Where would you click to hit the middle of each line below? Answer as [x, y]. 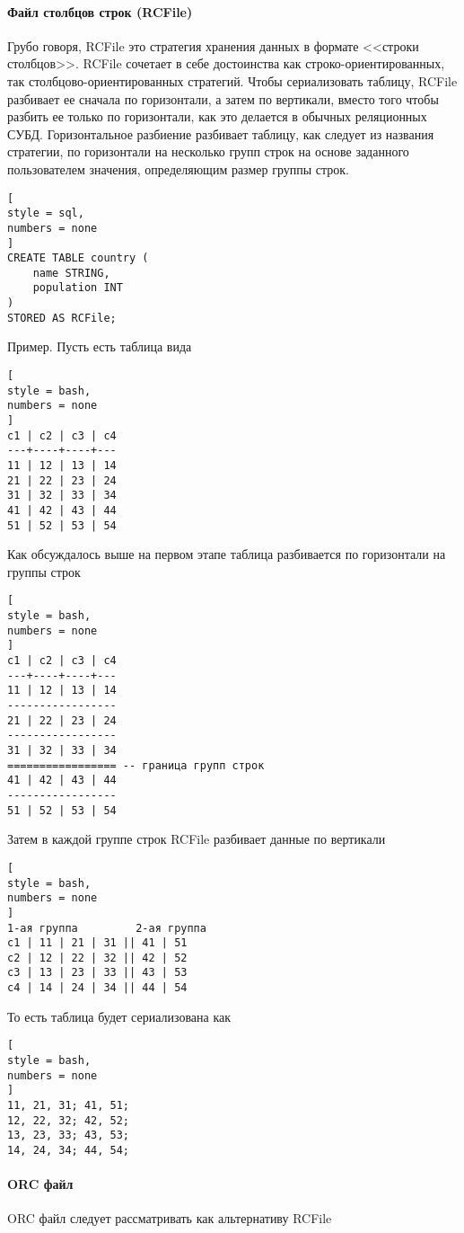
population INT [78, 288]
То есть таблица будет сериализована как [119, 1016]
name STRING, [71, 273]
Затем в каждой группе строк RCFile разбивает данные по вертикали [197, 839]
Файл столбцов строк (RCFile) [100, 11]
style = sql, [46, 213]
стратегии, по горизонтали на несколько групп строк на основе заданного [208, 151]
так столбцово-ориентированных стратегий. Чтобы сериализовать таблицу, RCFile [232, 80]
